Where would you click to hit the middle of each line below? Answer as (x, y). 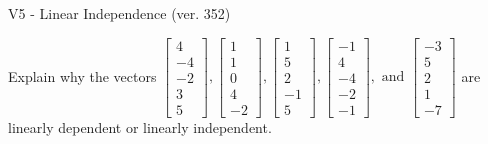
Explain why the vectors (82, 75)
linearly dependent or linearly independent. (140, 126)
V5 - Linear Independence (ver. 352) (119, 13)
